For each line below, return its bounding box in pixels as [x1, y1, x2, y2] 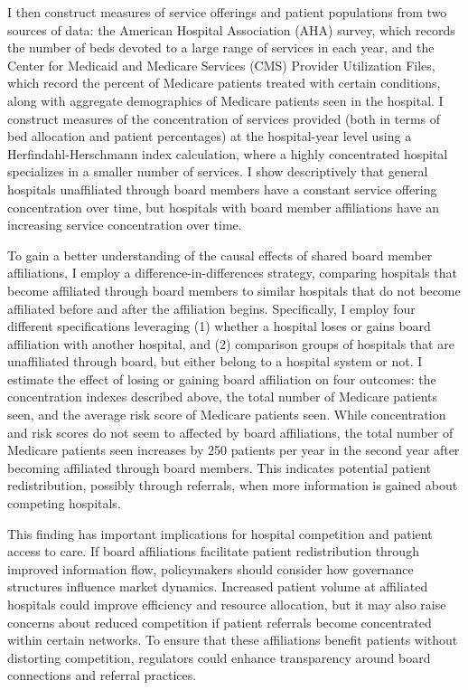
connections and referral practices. [7, 666, 197, 685]
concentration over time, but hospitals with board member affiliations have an [7, 197, 439, 216]
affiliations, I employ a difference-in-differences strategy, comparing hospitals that [7, 263, 457, 282]
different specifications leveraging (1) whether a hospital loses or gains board [7, 317, 431, 336]
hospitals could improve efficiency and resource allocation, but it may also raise [7, 595, 446, 613]
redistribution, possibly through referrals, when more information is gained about [7, 476, 458, 495]
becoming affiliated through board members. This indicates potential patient [7, 458, 431, 477]
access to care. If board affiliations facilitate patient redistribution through [7, 542, 419, 561]
